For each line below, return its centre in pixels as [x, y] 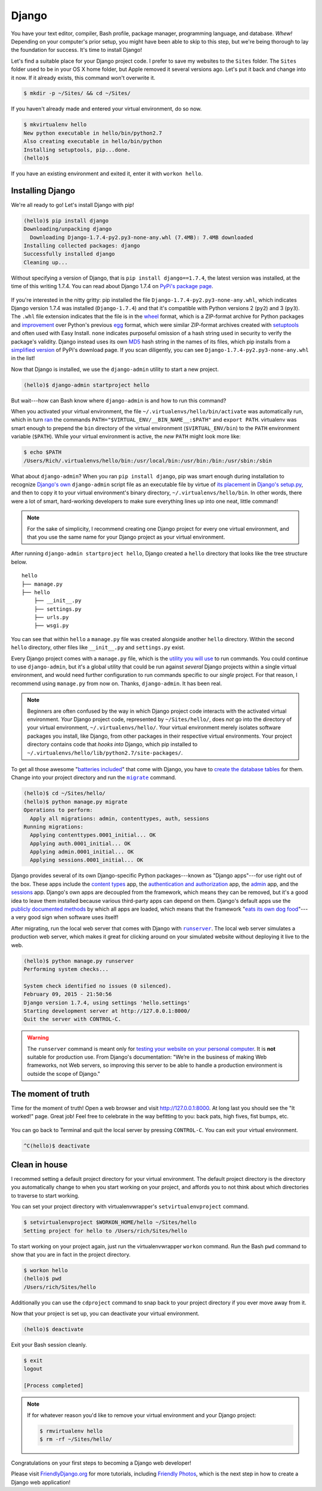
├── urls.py [51, 618]
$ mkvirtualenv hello [55, 125]
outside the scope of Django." [64, 1074]
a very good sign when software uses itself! [65, 917]
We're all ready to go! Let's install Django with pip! [72, 205]
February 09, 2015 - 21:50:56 [68, 994]
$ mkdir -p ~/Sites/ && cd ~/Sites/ [77, 93]
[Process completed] [53, 1386]
